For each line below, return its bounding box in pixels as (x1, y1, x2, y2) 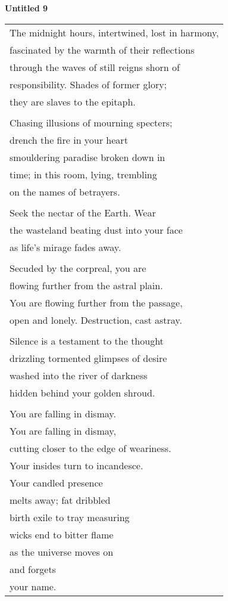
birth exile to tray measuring (10, 510, 130, 524)
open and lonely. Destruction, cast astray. (10, 312, 182, 327)
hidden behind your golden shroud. (10, 385, 155, 399)
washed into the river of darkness (10, 368, 148, 382)
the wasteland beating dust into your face (10, 222, 183, 237)
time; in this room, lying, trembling (10, 167, 157, 181)
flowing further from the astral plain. (10, 278, 163, 292)
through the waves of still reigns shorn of (10, 60, 180, 74)
